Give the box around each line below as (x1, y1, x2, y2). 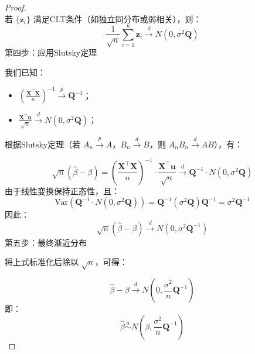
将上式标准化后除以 (5, 256, 79, 268)
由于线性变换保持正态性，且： (5, 184, 120, 197)
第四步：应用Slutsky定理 (5, 46, 97, 59)
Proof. (5, 1, 26, 13)
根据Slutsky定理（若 (5, 138, 81, 150)
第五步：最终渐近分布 (5, 236, 87, 248)
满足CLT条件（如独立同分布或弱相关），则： (33, 12, 202, 25)
